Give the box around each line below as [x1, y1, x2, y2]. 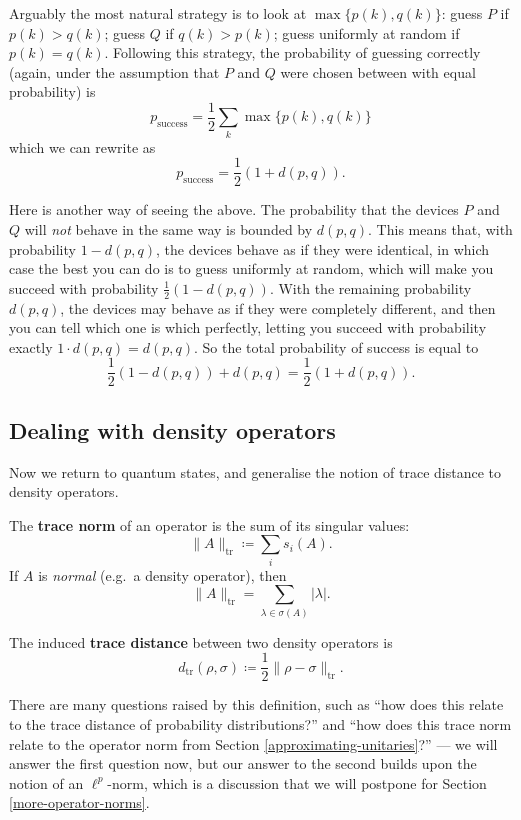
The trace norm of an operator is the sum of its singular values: [9, 514, 410, 535]
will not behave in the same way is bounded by [24, 219, 313, 240]
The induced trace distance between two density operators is [9, 631, 393, 652]
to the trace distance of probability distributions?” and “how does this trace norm [9, 713, 512, 734]
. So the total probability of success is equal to [194, 336, 479, 357]
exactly [9, 336, 53, 357]
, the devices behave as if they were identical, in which [156, 238, 490, 259]
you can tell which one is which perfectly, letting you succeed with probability [9, 317, 487, 338]
